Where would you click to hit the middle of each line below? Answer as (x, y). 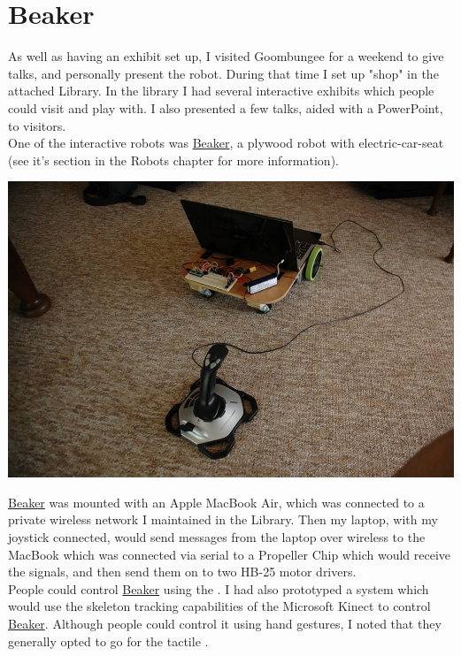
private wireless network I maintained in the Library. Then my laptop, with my (223, 519)
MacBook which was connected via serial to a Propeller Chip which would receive (229, 554)
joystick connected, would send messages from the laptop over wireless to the (217, 537)
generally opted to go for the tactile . (108, 641)
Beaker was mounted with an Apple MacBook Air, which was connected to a (216, 502)
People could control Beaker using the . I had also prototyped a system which (219, 588)
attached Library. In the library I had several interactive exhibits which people (221, 91)
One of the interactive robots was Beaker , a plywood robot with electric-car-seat (226, 143)
